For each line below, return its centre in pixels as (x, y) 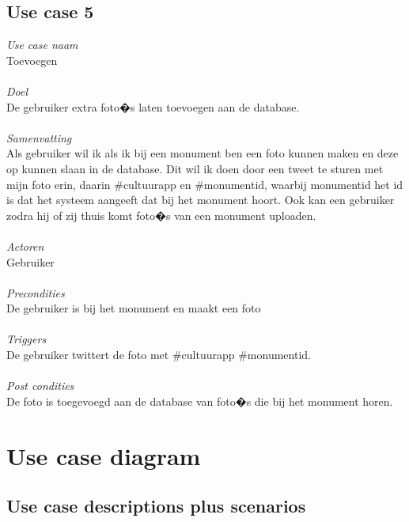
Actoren (25, 246)
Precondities (36, 292)
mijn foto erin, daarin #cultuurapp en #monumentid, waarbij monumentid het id (205, 184)
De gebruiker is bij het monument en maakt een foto (134, 308)
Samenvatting (39, 137)
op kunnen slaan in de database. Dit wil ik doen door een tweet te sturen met (195, 168)
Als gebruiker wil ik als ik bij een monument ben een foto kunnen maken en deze (203, 153)
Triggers (27, 339)
